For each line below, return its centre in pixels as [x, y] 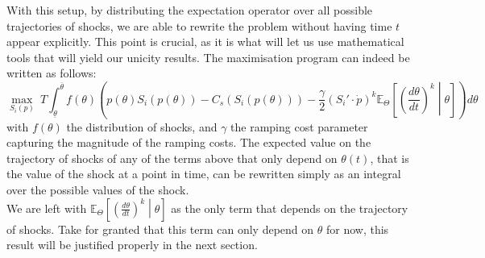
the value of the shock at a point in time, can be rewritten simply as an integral [204, 174]
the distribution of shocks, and [142, 126]
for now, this [357, 229]
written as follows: [52, 73]
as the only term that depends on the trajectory [290, 208]
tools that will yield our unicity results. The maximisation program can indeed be [208, 57]
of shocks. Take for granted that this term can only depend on [160, 229]
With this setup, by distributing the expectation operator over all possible [190, 10]
